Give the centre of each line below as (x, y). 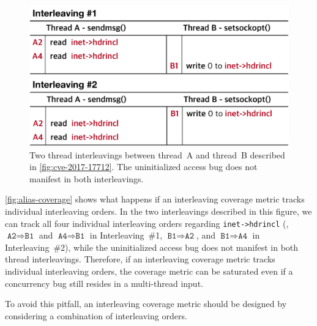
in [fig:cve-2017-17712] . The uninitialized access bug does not (144, 167)
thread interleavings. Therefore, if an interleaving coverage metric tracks (140, 259)
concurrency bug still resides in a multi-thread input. (104, 283)
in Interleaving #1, (126, 235)
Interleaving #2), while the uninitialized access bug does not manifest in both (152, 247)
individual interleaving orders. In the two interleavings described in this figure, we (158, 211)
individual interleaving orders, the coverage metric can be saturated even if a (149, 271)
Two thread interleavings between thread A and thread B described (157, 154)
